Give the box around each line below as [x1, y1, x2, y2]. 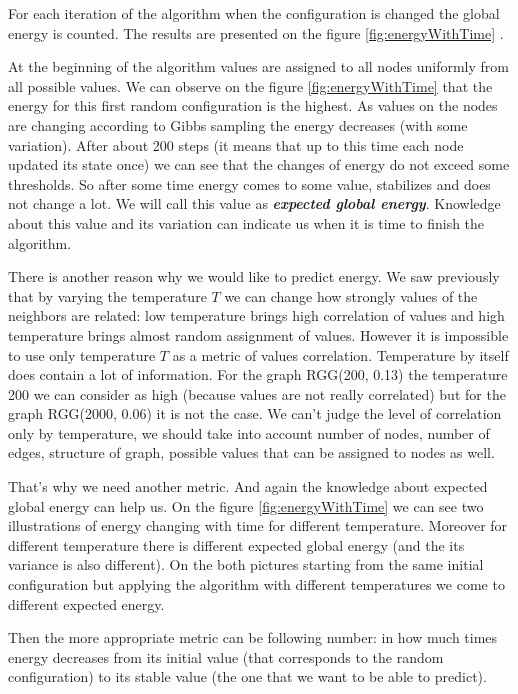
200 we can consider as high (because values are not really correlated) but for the [8, 383, 506, 404]
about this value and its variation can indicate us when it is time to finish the [8, 212, 485, 233]
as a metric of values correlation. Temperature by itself [172, 344, 509, 365]
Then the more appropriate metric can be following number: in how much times [8, 627, 498, 648]
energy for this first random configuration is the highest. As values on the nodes [8, 95, 498, 116]
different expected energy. [8, 593, 165, 614]
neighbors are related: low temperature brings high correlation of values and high [8, 305, 505, 326]
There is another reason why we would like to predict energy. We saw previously [8, 266, 500, 287]
